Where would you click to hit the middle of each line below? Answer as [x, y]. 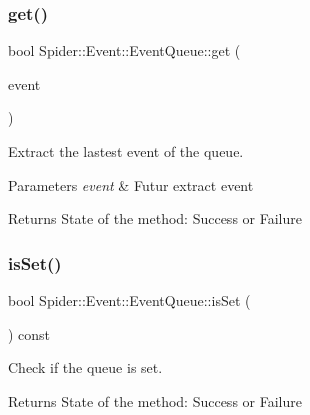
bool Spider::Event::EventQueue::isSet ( [129, 300]
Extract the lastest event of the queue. [126, 151]
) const [29, 333]
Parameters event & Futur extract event [131, 184]
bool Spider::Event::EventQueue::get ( [124, 50]
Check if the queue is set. [85, 367]
